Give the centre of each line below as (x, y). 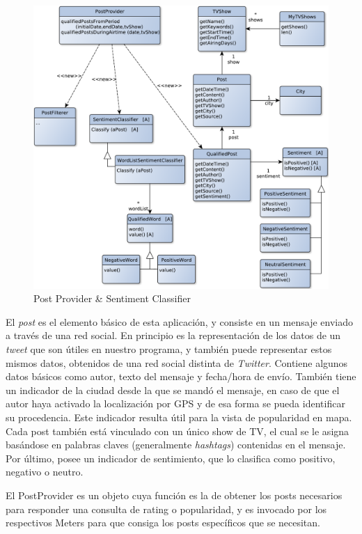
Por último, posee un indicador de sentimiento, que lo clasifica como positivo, (171, 458)
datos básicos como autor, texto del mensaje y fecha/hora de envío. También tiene (181, 376)
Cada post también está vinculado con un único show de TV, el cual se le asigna (178, 431)
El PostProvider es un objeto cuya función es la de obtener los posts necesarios (174, 495)
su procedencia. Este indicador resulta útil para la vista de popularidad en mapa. (179, 417)
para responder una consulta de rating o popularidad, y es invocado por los (166, 509)
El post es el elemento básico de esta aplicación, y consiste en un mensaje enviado (179, 321)
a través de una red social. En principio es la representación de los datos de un (173, 335)
